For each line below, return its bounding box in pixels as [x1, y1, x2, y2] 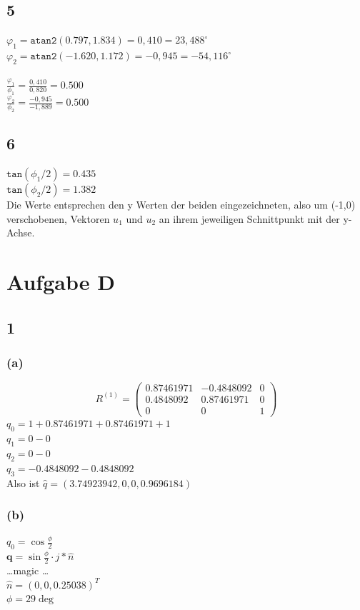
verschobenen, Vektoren [6, 211, 110, 226]
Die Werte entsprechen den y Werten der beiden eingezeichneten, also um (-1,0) [6, 197, 356, 212]
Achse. [6, 225, 35, 240]
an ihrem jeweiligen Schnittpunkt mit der [159, 211, 340, 226]
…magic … [6, 563, 49, 578]
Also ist [6, 475, 40, 490]
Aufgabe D [6, 267, 115, 296]
